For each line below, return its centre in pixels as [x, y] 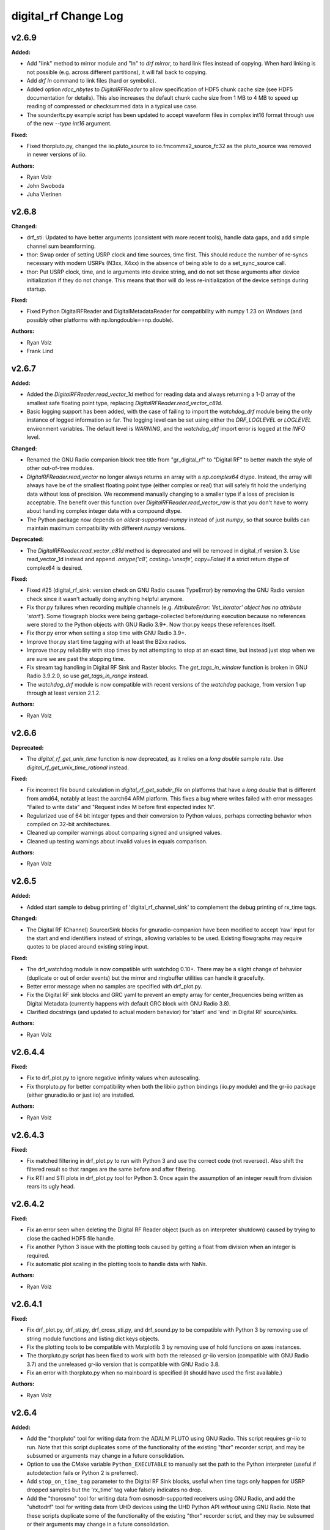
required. [38, 1255]
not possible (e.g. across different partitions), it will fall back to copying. [117, 72]
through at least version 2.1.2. [64, 693]
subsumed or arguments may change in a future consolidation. [105, 1455]
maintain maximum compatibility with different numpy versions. [106, 528]
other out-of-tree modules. [61, 468]
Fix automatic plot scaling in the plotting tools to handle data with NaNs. [117, 1264]
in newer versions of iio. [57, 155]
